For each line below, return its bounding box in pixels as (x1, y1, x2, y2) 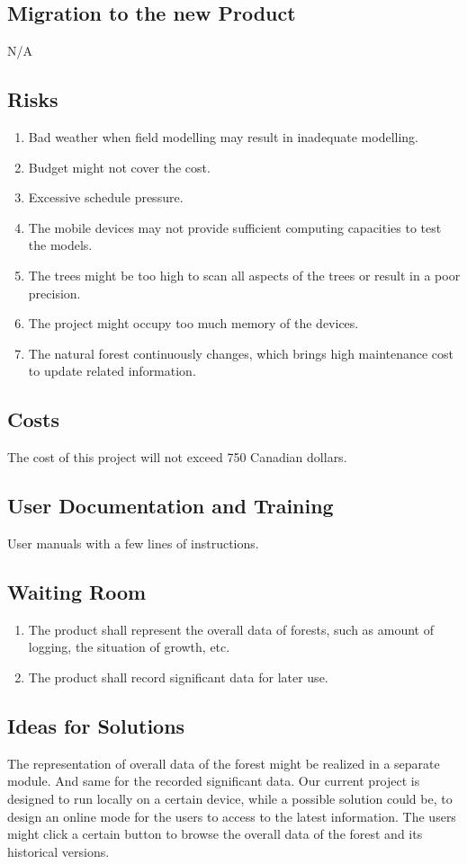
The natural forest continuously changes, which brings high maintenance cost (28, 343, 454, 362)
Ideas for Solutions (7, 711, 185, 739)
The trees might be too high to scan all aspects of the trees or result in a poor (28, 265, 461, 284)
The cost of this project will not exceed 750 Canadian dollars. (7, 448, 347, 467)
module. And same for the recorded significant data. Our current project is (7, 771, 420, 790)
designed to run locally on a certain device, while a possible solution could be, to (7, 788, 453, 807)
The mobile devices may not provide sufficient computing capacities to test (28, 218, 442, 236)
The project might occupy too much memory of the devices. (28, 314, 359, 333)
